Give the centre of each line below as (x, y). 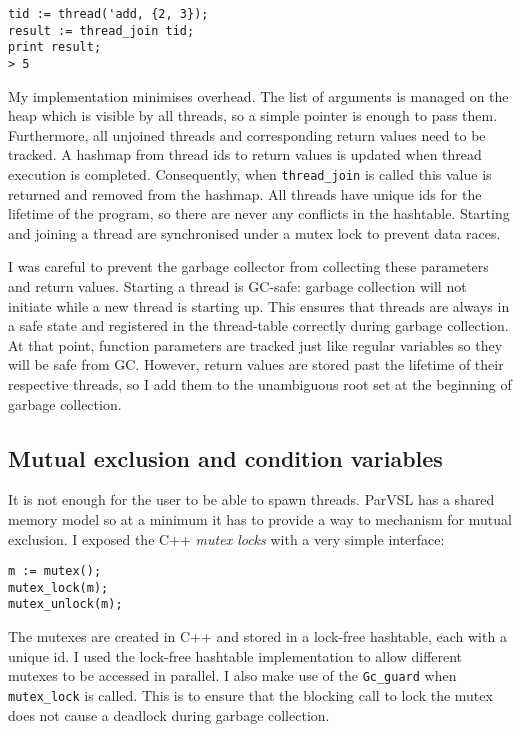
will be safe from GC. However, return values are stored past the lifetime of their (256, 364)
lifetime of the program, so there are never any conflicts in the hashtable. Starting (259, 213)
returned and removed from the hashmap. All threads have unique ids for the (245, 193)
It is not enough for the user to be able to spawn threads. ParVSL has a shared (251, 499)
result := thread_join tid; (101, 30)
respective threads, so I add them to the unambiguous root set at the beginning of (260, 384)
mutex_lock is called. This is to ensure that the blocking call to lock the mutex (250, 694)
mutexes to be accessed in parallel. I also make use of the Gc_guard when (232, 675)
